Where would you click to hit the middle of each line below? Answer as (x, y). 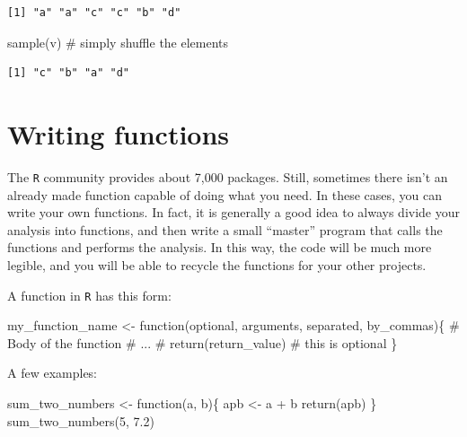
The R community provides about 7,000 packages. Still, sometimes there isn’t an (228, 176)
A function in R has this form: (89, 295)
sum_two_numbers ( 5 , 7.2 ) (81, 420)
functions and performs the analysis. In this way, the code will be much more (220, 247)
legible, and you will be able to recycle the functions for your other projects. (217, 264)
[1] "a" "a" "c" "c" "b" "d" (94, 13)
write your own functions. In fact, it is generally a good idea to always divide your (234, 212)
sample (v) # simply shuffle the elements (118, 42)
